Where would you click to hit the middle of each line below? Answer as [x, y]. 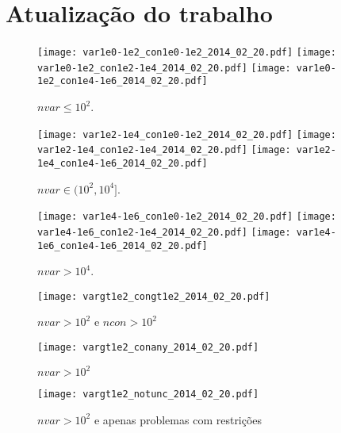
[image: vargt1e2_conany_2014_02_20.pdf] [148, 348]
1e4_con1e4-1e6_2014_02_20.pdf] [123, 163]
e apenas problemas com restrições [178, 419]
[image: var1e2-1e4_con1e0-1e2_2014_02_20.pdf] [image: [187, 134]
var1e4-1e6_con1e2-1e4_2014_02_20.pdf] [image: [164, 232]
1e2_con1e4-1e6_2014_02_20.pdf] [123, 81]
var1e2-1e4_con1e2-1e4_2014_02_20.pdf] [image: [164, 150]
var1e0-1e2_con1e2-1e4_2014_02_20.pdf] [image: [164, 68]
